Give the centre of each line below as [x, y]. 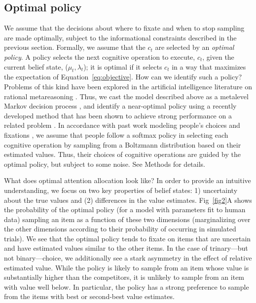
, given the [218, 57]
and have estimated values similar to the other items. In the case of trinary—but [126, 248]
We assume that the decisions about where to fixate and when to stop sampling [124, 28]
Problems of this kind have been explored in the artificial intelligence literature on [128, 86]
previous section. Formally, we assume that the [75, 47]
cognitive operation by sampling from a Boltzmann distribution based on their [123, 144]
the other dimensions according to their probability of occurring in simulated [120, 229]
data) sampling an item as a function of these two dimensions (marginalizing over [127, 219]
